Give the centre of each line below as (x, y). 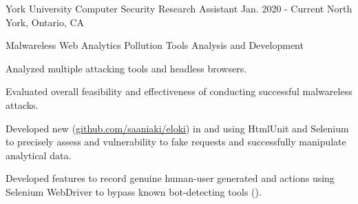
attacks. (22, 104)
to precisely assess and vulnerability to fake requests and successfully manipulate (176, 142)
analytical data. (39, 155)
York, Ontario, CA (45, 22)
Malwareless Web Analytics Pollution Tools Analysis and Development (155, 45)
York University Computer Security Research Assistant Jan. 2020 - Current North (179, 8)
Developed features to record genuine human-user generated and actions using (170, 178)
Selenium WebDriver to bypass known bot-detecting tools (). (134, 191)
